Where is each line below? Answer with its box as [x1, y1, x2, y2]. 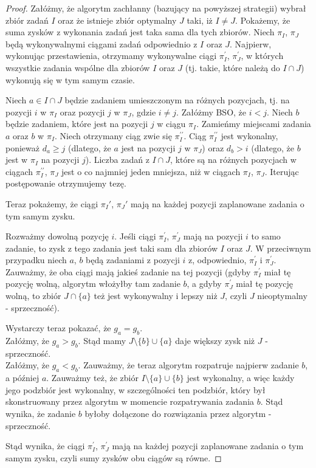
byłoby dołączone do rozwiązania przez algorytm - [84, 407, 272, 420]
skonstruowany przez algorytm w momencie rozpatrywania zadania [5, 395, 255, 408]
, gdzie [131, 105, 156, 118]
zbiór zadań [5, 13, 49, 26]
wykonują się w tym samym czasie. [5, 73, 135, 86]
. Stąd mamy [78, 334, 126, 347]
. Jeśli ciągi [114, 230, 156, 243]
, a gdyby [187, 277, 222, 290]
